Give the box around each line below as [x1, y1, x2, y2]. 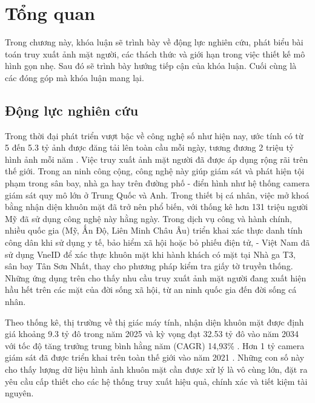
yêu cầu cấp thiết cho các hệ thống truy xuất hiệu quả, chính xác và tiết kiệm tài [5, 375, 308, 387]
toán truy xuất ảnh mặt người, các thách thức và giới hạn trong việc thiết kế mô [5, 47, 305, 60]
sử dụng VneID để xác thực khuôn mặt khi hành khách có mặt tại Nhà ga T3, [5, 247, 296, 260]
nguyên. [5, 387, 34, 399]
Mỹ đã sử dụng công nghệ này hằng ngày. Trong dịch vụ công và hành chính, [5, 212, 292, 224]
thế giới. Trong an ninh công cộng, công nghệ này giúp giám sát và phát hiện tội [5, 165, 305, 177]
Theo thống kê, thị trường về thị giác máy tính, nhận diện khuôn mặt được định [5, 315, 304, 328]
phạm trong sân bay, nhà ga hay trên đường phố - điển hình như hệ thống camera [5, 177, 310, 189]
